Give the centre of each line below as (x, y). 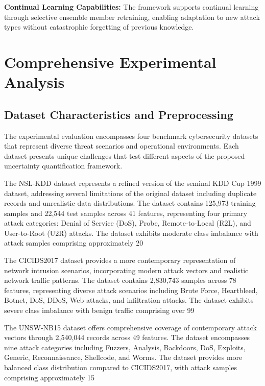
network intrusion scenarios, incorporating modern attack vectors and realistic (126, 270)
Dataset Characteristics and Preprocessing (119, 114)
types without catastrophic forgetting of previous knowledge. (99, 27)
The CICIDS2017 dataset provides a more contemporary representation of (120, 260)
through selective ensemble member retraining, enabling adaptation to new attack (132, 17)
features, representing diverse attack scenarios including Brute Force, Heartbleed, (131, 290)
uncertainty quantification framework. (63, 166)
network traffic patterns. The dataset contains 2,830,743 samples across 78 (120, 280)
